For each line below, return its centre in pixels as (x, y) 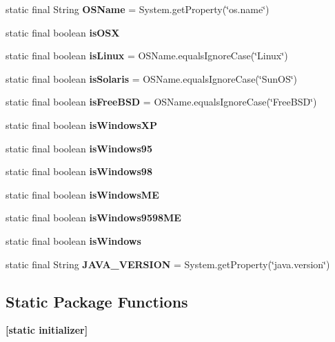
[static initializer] (47, 330)
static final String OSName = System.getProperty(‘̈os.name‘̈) (138, 9)
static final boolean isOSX (63, 32)
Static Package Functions (97, 301)
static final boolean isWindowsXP (82, 124)
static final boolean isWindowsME (82, 194)
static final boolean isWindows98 (79, 171)
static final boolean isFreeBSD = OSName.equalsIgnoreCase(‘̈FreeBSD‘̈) (161, 102)
